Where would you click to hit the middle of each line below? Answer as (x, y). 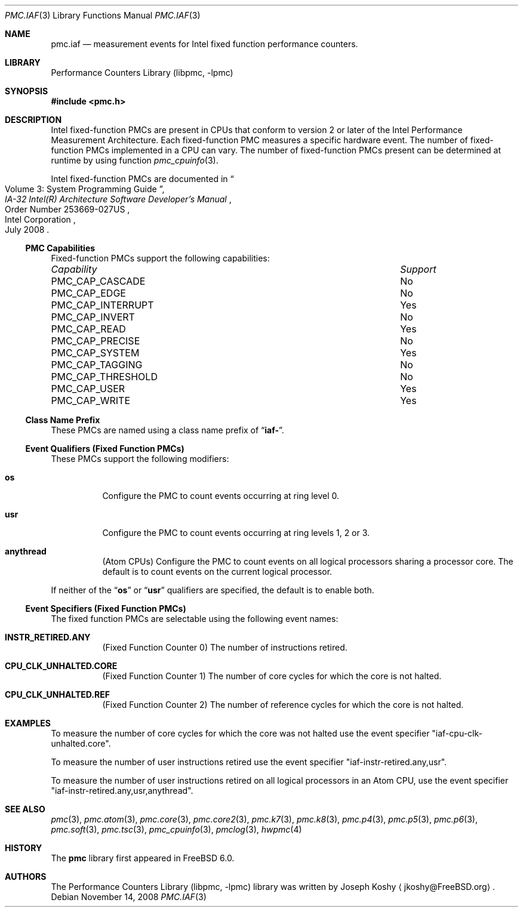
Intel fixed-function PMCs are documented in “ (142, 179)
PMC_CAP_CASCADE (98, 281)
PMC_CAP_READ (88, 329)
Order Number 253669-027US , (67, 209)
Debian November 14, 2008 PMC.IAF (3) (129, 897)
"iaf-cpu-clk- (457, 733)
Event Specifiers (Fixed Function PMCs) (106, 608)
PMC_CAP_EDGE (88, 293)
